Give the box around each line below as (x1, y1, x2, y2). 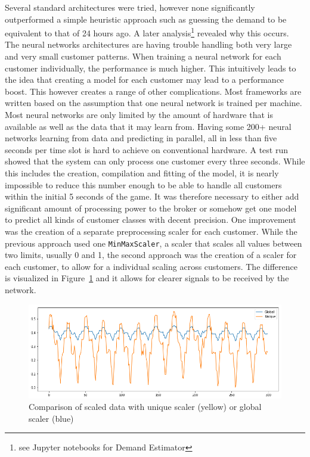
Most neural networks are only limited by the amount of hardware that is (5, 108, 273, 120)
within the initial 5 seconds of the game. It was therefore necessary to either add (5, 190, 299, 203)
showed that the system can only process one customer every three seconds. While (5, 155, 305, 167)
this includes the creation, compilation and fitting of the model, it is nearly (5, 166, 279, 179)
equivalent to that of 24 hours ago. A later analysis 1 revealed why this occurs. (5, 25, 289, 39)
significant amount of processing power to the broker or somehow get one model (5, 201, 297, 214)
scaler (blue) (29, 412, 74, 424)
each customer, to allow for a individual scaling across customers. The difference (5, 260, 297, 272)
